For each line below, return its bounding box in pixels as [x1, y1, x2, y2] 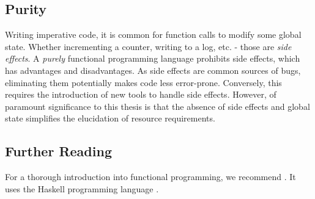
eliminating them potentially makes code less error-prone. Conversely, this [5, 76, 282, 89]
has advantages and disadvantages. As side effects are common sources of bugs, [5, 63, 301, 76]
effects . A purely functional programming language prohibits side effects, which [5, 52, 300, 65]
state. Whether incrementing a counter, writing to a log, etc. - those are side [5, 40, 292, 52]
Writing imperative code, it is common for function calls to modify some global [5, 28, 302, 41]
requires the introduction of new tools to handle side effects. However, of [5, 88, 276, 101]
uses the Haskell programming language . [5, 182, 159, 195]
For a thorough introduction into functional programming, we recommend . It [5, 170, 296, 183]
